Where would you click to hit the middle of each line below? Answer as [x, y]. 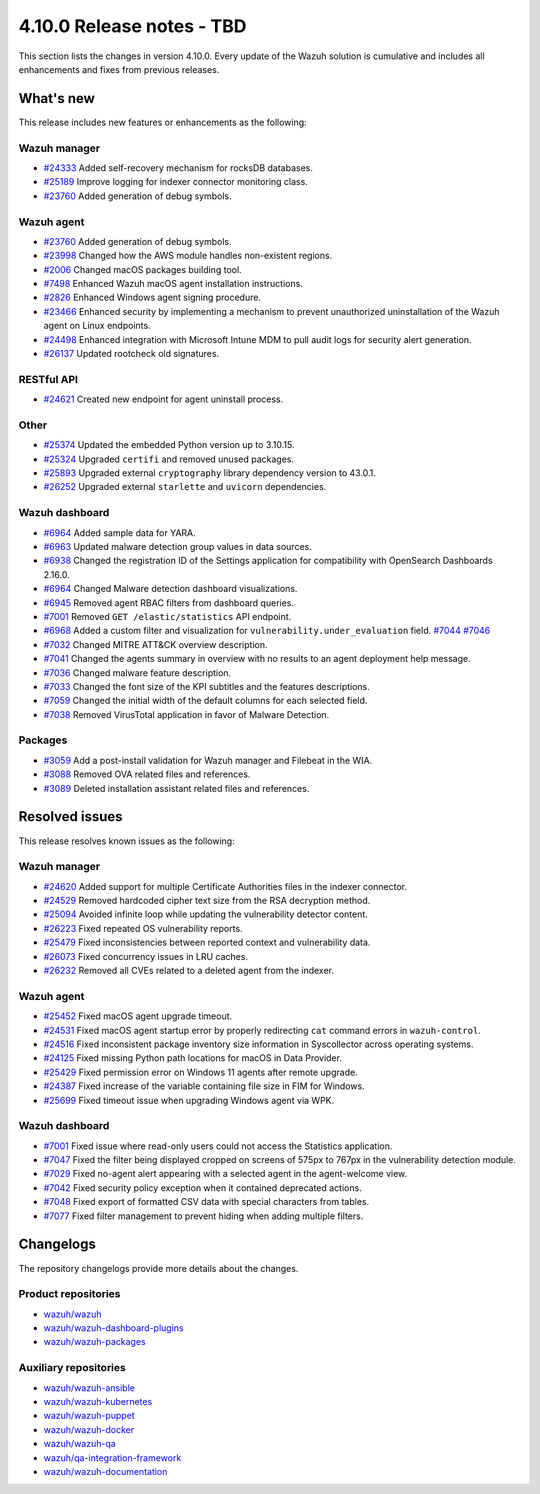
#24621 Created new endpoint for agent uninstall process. [163, 399]
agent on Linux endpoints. [97, 326]
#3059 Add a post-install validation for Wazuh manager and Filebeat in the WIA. [208, 760]
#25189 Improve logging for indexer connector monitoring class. [176, 182]
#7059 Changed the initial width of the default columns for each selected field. [205, 701]
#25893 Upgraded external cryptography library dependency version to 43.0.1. [210, 473]
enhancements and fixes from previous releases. [119, 69]
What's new [56, 98]
